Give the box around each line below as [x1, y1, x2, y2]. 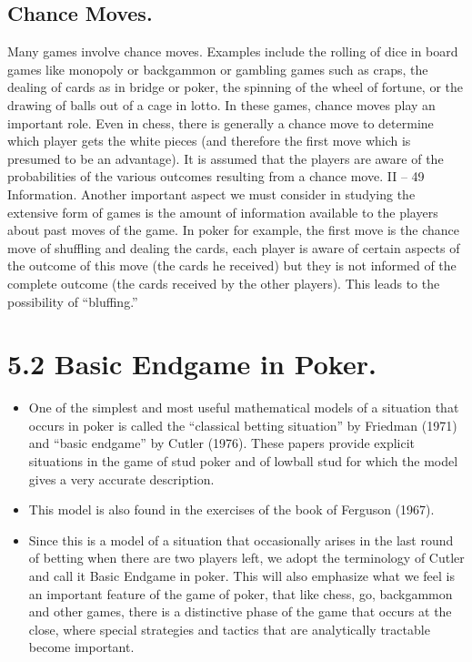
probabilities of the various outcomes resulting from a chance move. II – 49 [7, 167, 425, 186]
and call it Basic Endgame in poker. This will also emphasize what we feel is [28, 565, 455, 585]
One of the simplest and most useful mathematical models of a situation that [28, 398, 459, 417]
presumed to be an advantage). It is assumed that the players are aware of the [7, 148, 444, 168]
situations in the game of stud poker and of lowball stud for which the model [28, 452, 458, 471]
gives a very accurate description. [28, 469, 215, 488]
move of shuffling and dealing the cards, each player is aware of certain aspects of [7, 238, 460, 257]
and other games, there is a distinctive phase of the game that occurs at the [28, 602, 452, 621]
